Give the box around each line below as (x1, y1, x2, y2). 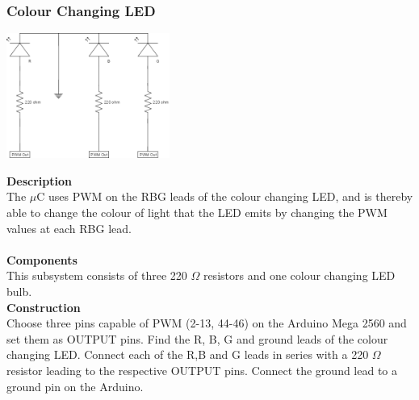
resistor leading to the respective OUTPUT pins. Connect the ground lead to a (6, 362, 398, 378)
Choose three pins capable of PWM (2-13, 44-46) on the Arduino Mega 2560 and (6, 315, 407, 331)
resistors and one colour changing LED (203, 267, 396, 284)
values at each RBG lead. (6, 219, 132, 236)
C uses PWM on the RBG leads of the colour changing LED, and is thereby (36, 188, 413, 205)
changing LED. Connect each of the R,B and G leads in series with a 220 (6, 346, 369, 363)
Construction (6, 298, 81, 315)
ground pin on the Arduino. (6, 377, 144, 394)
